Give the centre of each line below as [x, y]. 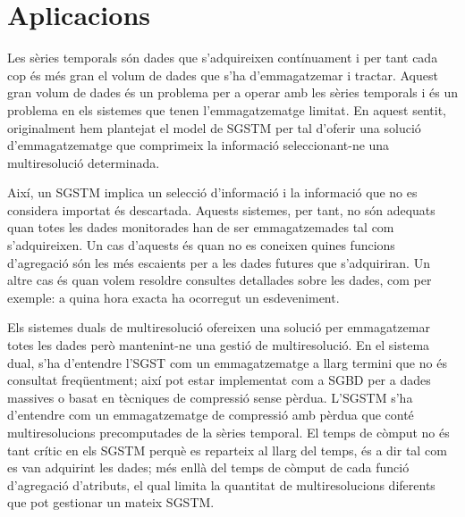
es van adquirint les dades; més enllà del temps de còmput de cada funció [208, 467]
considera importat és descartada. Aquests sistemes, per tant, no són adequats [221, 209]
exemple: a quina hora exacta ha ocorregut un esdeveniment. [173, 297]
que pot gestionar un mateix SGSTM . [111, 502]
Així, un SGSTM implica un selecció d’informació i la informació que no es [212, 192]
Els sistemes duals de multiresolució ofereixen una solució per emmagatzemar [219, 327]
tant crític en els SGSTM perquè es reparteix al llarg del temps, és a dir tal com [227, 450]
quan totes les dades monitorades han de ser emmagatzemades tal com [201, 227]
